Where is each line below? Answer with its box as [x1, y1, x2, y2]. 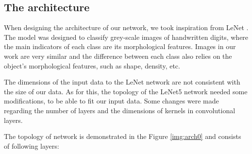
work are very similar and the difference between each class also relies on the [4, 51, 232, 61]
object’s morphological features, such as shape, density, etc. [4, 60, 180, 70]
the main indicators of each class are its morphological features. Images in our [4, 41, 236, 51]
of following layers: [4, 140, 59, 151]
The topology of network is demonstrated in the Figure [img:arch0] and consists [4, 131, 241, 141]
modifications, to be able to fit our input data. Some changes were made [4, 96, 219, 106]
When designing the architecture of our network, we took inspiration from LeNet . [4, 22, 249, 33]
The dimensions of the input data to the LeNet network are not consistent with [4, 77, 240, 87]
